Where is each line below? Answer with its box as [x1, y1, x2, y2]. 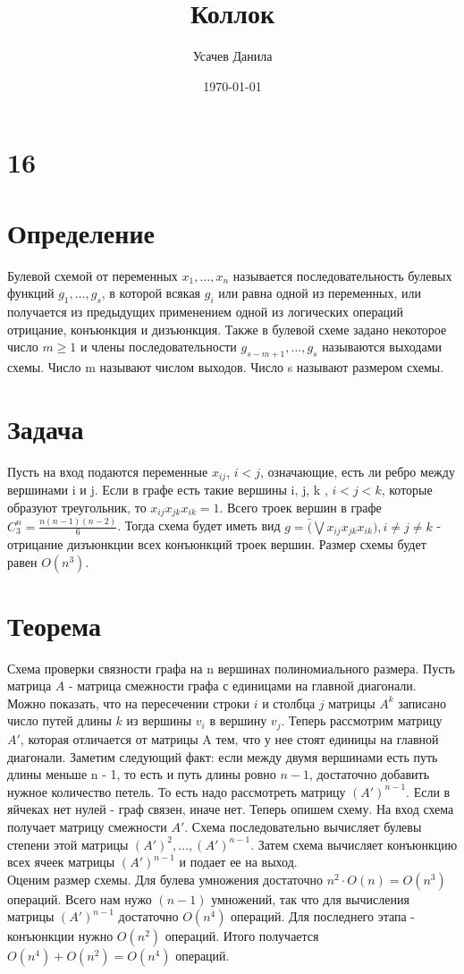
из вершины [126, 711, 192, 730]
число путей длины [7, 711, 112, 730]
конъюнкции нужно [7, 927, 114, 945]
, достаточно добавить [308, 765, 430, 783]
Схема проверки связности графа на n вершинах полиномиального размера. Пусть [7, 658, 455, 677]
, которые [381, 480, 433, 499]
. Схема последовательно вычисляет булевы [184, 817, 422, 835]
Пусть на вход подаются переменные [7, 462, 208, 480]
